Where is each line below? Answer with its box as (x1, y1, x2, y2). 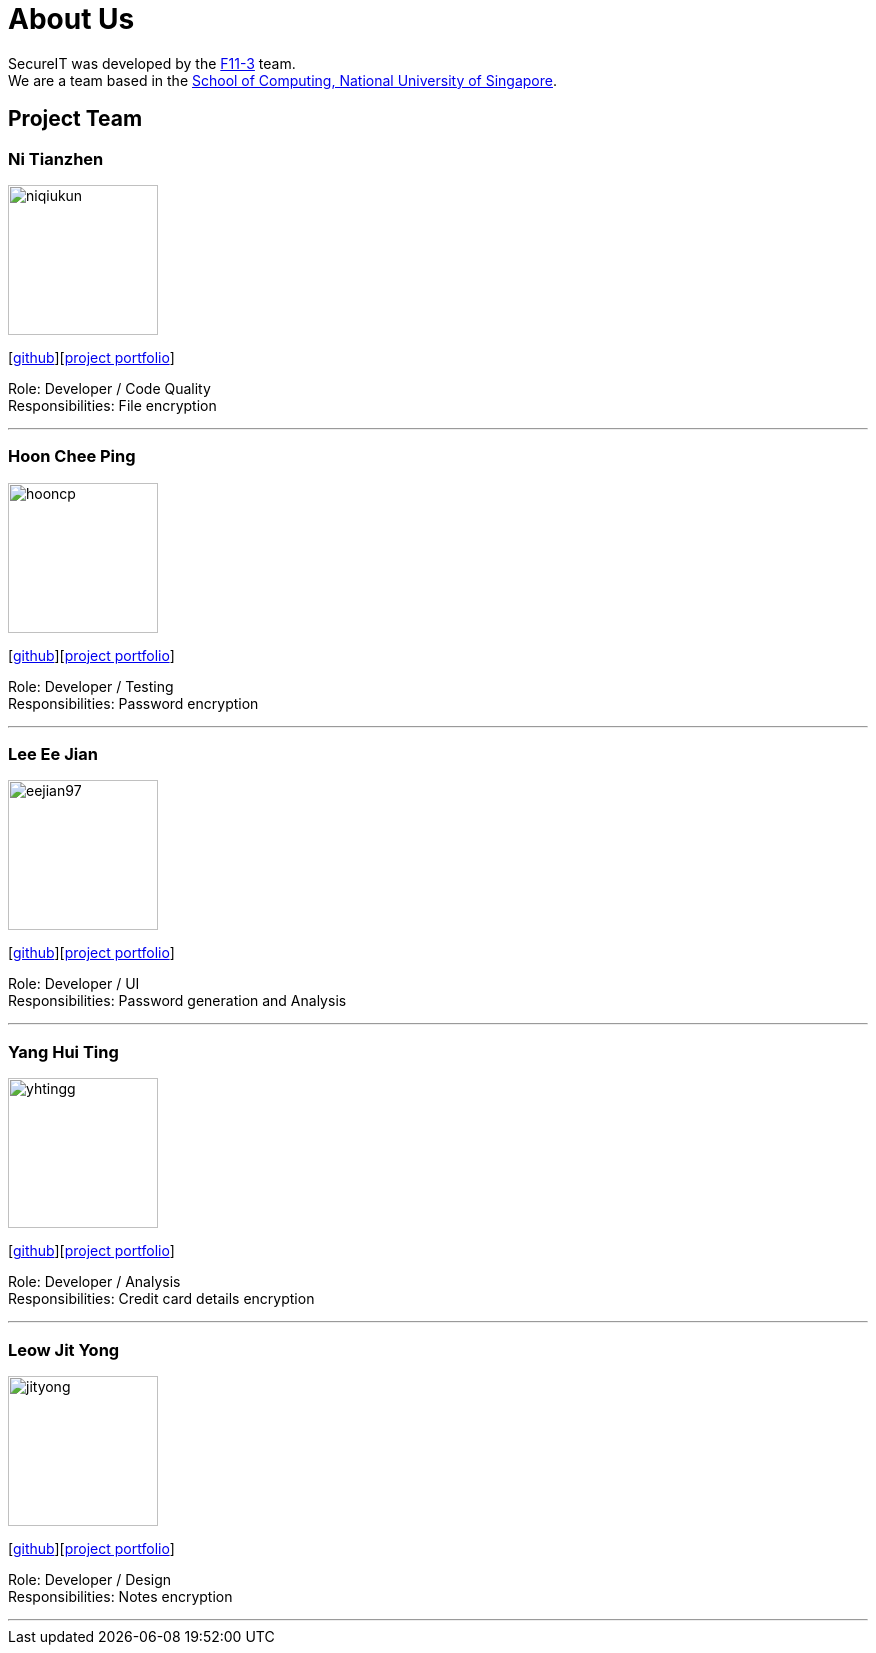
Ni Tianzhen (8, 148, 104, 169)
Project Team (8, 106, 143, 132)
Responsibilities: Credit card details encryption (8, 1290, 315, 1308)
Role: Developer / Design (8, 1570, 172, 1588)
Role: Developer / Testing (8, 677, 174, 695)
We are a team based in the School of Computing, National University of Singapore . (8, 71, 558, 89)
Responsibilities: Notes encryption (8, 1587, 233, 1605)
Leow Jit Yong (8, 1339, 120, 1360)
